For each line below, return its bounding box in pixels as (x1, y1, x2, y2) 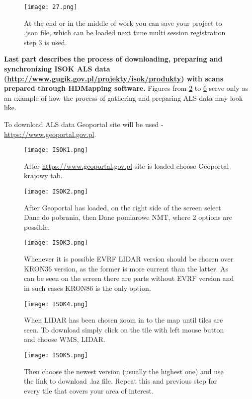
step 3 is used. (24, 37, 67, 47)
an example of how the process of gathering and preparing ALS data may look (4, 92, 243, 103)
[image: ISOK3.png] (24, 239, 88, 247)
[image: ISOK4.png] (24, 300, 88, 308)
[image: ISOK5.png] (24, 351, 88, 359)
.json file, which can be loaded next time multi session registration (24, 27, 226, 38)
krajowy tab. (24, 170, 63, 181)
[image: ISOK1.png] (24, 146, 88, 154)
